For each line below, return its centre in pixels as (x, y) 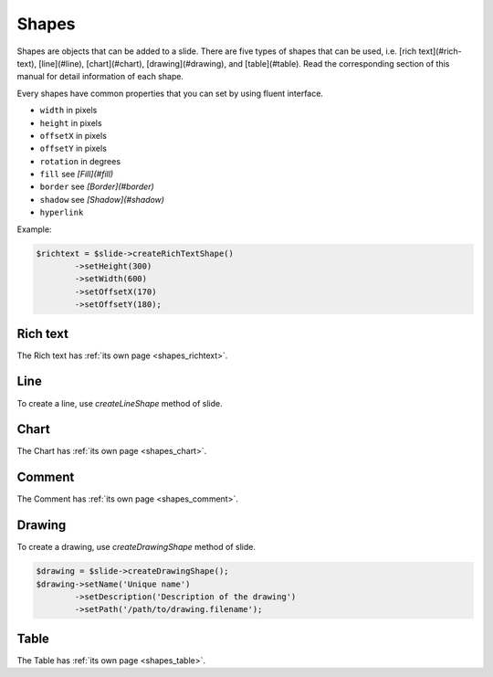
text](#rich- (441, 51)
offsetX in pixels (73, 135)
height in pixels (71, 122)
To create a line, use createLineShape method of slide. (120, 403)
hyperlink (62, 213)
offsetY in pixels (73, 148)
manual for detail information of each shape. (100, 77)
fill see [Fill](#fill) (77, 175)
